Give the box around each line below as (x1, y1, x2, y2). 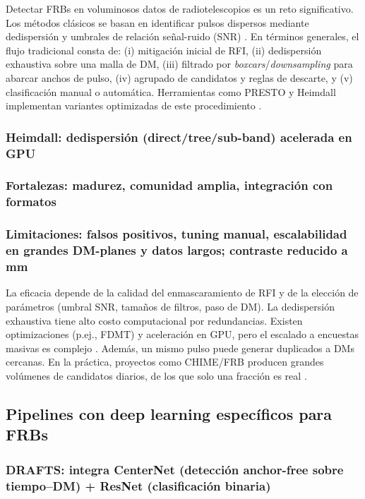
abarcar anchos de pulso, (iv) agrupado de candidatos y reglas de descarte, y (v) (6, 70, 353, 85)
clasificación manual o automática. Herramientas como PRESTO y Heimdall (6, 84, 336, 99)
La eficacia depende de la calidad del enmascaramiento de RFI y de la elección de (6, 285, 359, 300)
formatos (6, 193, 56, 210)
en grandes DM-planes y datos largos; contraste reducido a (6, 241, 348, 259)
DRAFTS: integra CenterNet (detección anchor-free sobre (6, 460, 344, 478)
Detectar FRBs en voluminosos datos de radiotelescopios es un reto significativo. (6, 1, 354, 16)
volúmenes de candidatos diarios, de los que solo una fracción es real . (6, 368, 307, 383)
